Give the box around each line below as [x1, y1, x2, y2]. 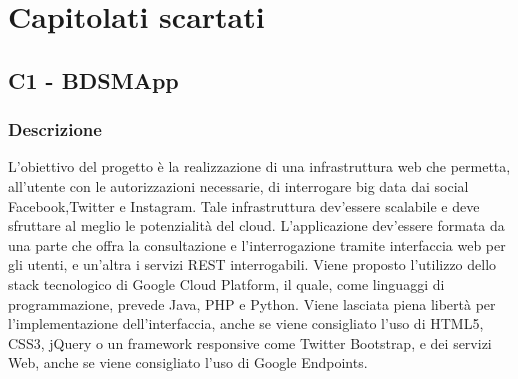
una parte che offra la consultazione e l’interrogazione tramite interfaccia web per [8, 234, 506, 255]
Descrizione [8, 117, 102, 142]
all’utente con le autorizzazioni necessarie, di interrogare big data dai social [8, 175, 469, 196]
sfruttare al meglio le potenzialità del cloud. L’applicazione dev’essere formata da [8, 215, 505, 236]
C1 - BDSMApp [8, 64, 179, 95]
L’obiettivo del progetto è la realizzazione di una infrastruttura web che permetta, [8, 156, 511, 177]
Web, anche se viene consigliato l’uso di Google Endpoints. [8, 352, 368, 373]
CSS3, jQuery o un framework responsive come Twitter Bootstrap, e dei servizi [8, 332, 492, 353]
